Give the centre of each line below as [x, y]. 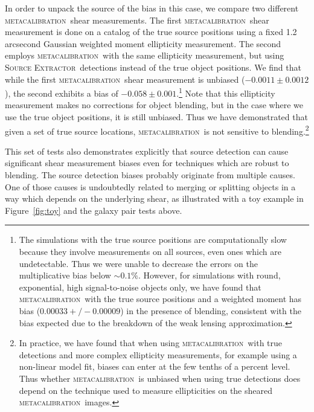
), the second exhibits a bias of [62, 93]
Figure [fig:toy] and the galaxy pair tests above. [94, 210]
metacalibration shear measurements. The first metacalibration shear [137, 20]
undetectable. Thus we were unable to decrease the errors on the [138, 263]
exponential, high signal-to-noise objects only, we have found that [140, 287]
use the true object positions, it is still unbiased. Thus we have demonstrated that [156, 117]
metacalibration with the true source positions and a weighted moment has [160, 299]
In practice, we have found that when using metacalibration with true [151, 343]
